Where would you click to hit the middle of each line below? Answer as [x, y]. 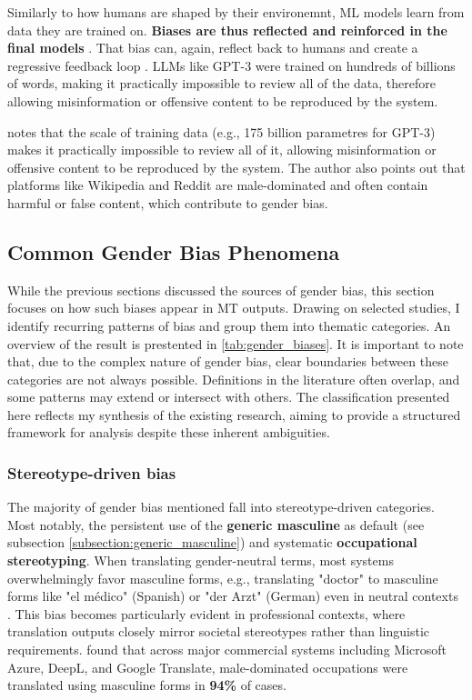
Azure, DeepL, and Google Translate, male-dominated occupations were [208, 667]
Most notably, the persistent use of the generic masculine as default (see [216, 524]
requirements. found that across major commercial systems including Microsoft [227, 650]
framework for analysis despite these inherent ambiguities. [169, 432]
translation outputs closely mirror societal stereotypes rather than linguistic [219, 631]
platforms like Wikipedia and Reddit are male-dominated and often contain [218, 185]
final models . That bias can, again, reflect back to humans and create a [213, 48]
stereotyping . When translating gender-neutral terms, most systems [201, 560]
